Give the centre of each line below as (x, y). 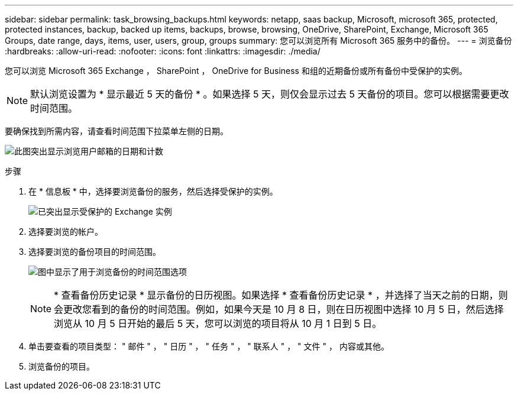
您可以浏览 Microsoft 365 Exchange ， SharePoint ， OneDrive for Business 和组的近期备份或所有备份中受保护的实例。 (236, 71)
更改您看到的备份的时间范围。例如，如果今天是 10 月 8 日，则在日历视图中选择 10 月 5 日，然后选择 (284, 309)
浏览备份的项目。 (61, 366)
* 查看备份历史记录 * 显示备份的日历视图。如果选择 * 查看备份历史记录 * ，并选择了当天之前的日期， (276, 295)
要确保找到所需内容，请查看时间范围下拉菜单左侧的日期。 (116, 131)
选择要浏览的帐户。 (66, 232)
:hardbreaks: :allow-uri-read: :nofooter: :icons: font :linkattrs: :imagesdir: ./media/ (163, 51)
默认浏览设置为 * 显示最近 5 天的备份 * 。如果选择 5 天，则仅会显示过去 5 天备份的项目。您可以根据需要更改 (270, 94)
